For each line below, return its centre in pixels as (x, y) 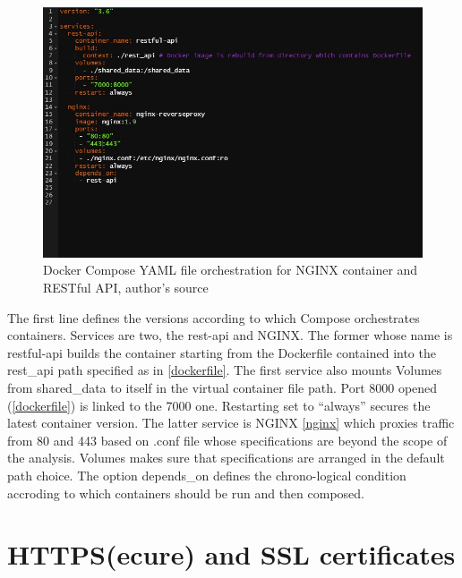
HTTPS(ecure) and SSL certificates (231, 554)
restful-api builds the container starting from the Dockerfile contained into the (222, 352)
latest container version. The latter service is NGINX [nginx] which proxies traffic (231, 423)
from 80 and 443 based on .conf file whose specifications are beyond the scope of (227, 440)
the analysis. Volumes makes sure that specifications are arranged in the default (226, 458)
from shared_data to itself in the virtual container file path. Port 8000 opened (222, 387)
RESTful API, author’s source (126, 287)
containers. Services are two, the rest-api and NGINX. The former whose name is (230, 335)
